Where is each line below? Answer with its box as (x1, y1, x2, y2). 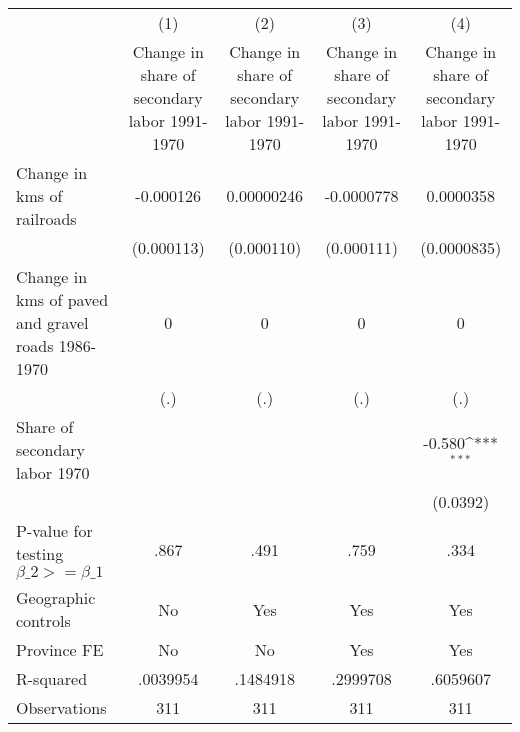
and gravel (16, 311, 89, 334)
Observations (16, 696, 107, 719)
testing (16, 542, 64, 565)
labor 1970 (16, 461, 90, 484)
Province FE (16, 638, 104, 661)
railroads (16, 207, 77, 230)
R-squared (16, 667, 88, 690)
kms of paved (16, 288, 109, 311)
